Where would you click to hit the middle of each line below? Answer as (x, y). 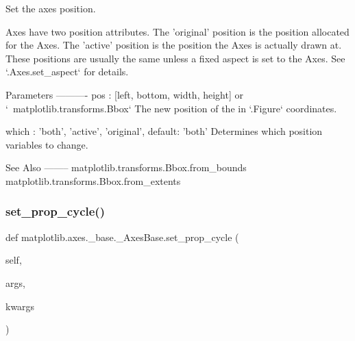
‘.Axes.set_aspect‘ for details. (67, 72)
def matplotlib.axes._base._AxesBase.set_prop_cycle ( (122, 237)
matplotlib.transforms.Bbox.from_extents (93, 180)
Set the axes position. (51, 8)
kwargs (20, 306)
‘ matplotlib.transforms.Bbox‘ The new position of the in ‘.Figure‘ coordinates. (171, 108)
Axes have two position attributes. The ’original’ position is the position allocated (177, 31)
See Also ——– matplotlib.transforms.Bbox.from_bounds (126, 167)
